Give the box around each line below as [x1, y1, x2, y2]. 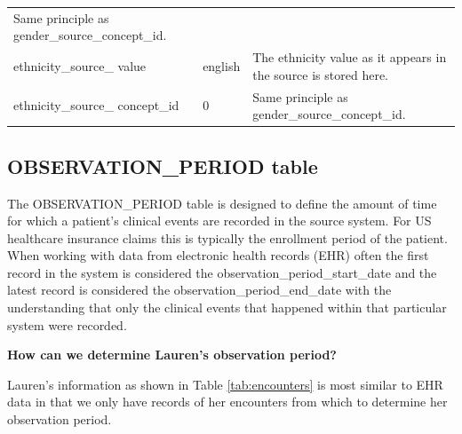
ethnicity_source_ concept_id [13, 96, 179, 114]
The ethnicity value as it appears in [252, 48, 447, 67]
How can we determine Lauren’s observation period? [7, 345, 337, 364]
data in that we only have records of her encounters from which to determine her [7, 392, 448, 411]
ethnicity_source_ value [13, 56, 147, 75]
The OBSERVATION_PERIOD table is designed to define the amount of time [7, 193, 437, 212]
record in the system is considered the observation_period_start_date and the [7, 263, 437, 281]
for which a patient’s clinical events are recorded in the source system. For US [7, 211, 432, 230]
